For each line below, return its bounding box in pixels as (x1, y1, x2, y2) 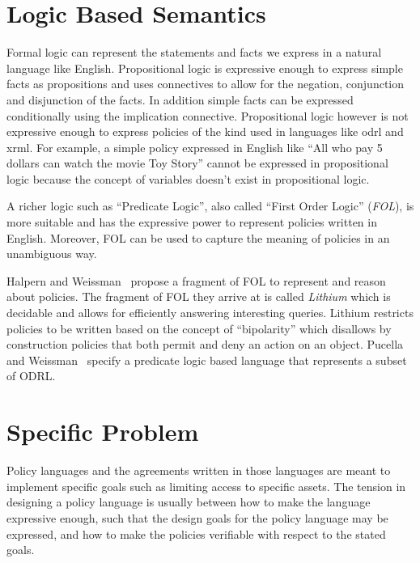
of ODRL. (6, 367, 56, 384)
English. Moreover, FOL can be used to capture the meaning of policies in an (6, 229, 390, 246)
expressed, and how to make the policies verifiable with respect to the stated (6, 525, 386, 542)
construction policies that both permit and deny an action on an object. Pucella (6, 336, 404, 353)
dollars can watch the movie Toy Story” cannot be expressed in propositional (6, 155, 388, 171)
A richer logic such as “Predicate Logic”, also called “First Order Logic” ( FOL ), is (6, 197, 414, 214)
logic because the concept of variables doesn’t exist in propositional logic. (6, 170, 370, 187)
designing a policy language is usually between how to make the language (6, 493, 371, 510)
